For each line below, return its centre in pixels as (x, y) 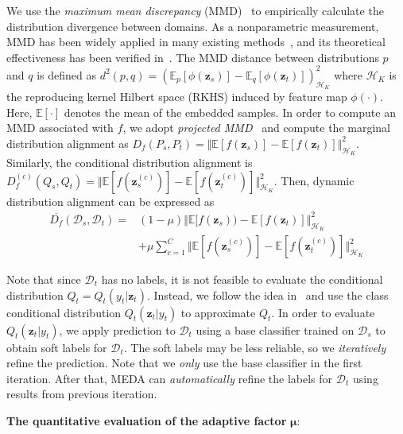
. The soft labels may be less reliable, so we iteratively (255, 347)
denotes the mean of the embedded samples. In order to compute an (230, 112)
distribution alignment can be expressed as (110, 201)
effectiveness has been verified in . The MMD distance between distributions (193, 57)
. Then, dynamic (314, 180)
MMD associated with (60, 128)
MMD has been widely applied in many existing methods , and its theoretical (196, 42)
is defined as (66, 74)
